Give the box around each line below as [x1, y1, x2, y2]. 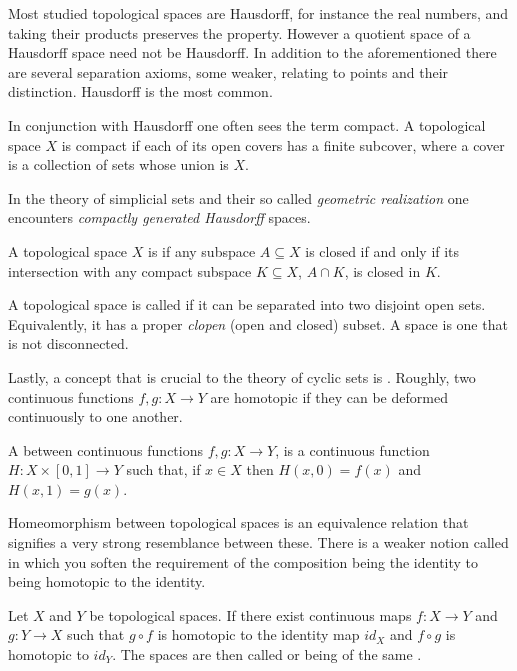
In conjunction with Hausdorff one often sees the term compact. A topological [8, 114, 486, 135]
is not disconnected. [8, 333, 129, 354]
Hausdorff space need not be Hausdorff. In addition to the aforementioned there [8, 42, 497, 63]
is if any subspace [147, 240, 256, 261]
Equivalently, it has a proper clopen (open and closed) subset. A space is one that [8, 313, 508, 334]
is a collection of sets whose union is [8, 154, 229, 175]
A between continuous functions [8, 439, 203, 460]
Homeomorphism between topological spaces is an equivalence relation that [8, 512, 469, 533]
